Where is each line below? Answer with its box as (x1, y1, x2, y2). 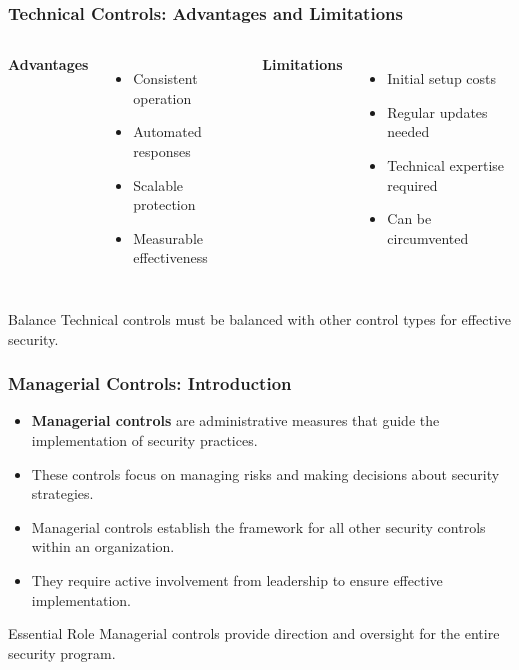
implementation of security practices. (31, 429, 258, 450)
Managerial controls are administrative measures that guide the (31, 410, 440, 431)
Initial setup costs (387, 68, 497, 89)
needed (387, 121, 430, 142)
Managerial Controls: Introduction (8, 371, 292, 396)
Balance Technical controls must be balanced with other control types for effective (8, 308, 511, 329)
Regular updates (387, 101, 488, 122)
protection (133, 194, 196, 215)
